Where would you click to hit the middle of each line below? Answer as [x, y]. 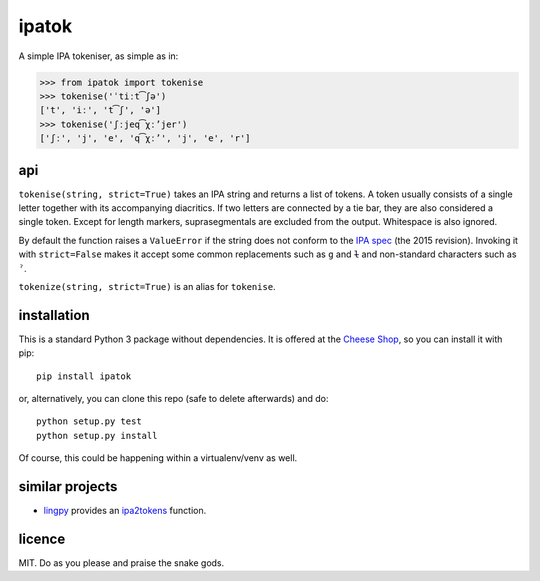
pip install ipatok [84, 376]
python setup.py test [89, 421]
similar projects [68, 486]
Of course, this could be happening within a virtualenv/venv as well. [158, 458]
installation [54, 315]
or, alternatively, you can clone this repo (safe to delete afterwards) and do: [173, 399]
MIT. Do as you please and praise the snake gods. [121, 563]
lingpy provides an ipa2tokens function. [125, 511]
